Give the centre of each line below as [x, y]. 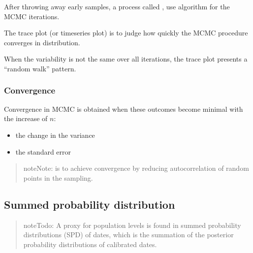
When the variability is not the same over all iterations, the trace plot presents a [126, 59]
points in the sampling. [58, 177]
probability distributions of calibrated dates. [90, 244]
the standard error [43, 151]
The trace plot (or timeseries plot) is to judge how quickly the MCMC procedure [126, 33]
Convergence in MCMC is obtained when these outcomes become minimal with [124, 109]
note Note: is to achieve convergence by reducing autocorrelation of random [136, 168]
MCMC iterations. [32, 16]
